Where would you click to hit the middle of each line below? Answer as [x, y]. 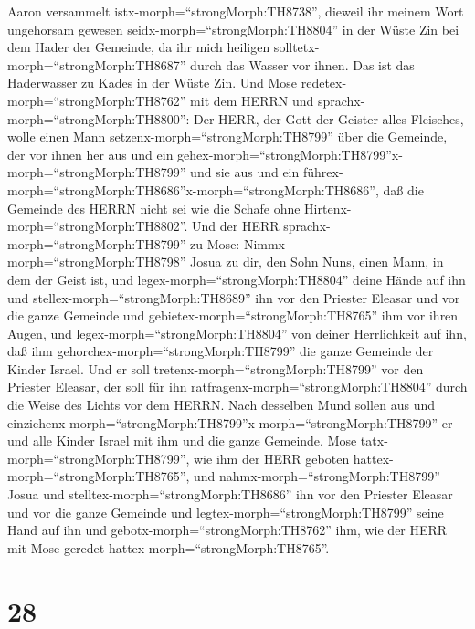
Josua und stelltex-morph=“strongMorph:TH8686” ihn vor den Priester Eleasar [230, 494]
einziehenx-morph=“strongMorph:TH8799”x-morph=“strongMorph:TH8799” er [230, 422]
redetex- [324, 83]
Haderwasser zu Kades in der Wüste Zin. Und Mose [153, 83]
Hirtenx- [328, 208]
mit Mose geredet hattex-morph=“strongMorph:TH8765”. [169, 547]
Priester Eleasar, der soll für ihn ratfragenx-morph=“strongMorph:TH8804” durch [237, 387]
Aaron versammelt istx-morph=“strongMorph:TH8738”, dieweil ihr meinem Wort [236, 11]
